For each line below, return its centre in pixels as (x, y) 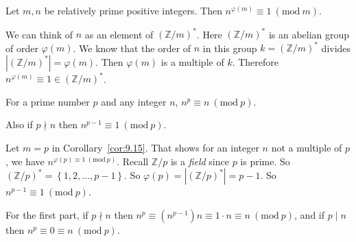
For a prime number (48, 101)
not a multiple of (307, 148)
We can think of (39, 34)
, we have (25, 161)
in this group (230, 48)
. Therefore (256, 61)
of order (22, 48)
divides (336, 48)
